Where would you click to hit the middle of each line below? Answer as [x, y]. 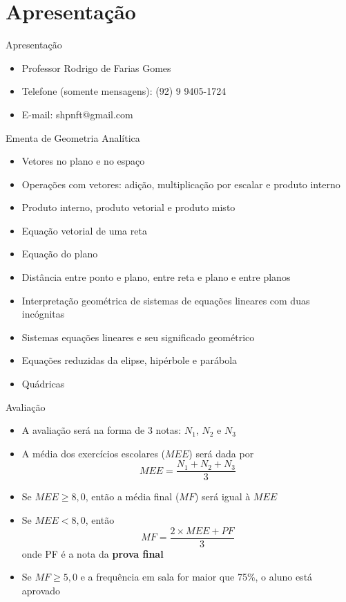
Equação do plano [60, 254]
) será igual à [222, 496]
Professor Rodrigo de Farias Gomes [96, 67]
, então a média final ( [132, 496]
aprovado [41, 590]
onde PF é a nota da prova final [93, 553]
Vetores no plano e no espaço [83, 161]
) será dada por [221, 453]
